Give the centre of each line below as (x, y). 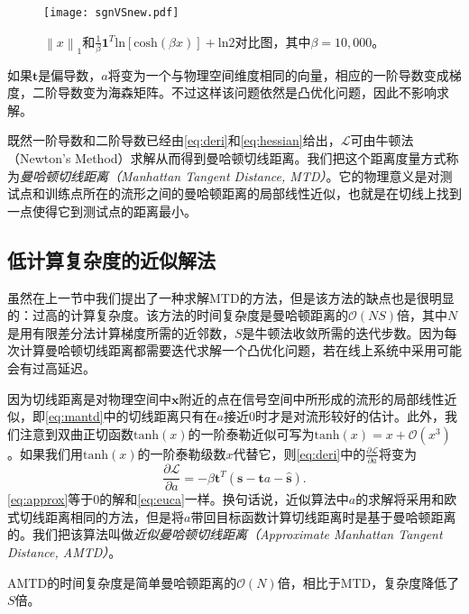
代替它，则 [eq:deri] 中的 (299, 453)
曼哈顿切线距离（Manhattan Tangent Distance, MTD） (173, 175)
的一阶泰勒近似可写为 (251, 433)
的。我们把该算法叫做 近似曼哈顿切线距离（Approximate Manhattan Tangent (225, 534)
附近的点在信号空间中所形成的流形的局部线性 (312, 398)
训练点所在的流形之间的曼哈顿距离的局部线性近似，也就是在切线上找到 (253, 193)
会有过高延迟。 (51, 368)
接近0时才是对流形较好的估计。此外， (334, 416)
